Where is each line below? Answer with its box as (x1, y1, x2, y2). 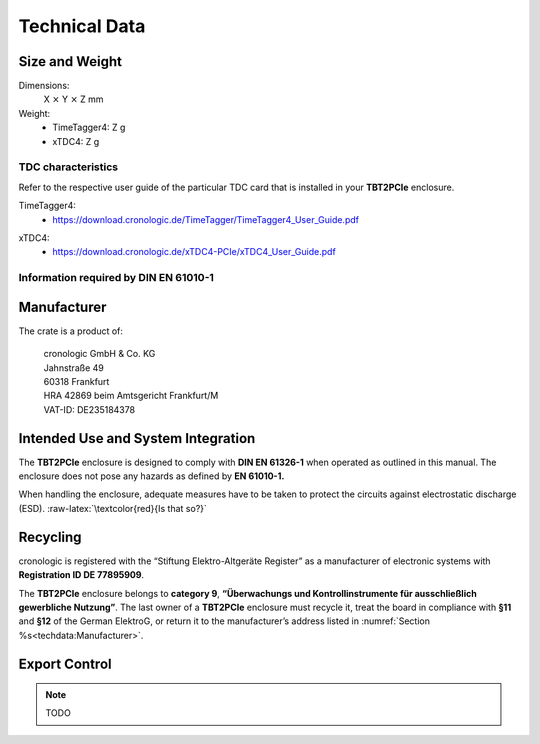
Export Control (18, 655, 112, 672)
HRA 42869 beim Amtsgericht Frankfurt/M (43, 390, 219, 402)
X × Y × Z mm (43, 93, 104, 105)
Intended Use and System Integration (18, 430, 256, 447)
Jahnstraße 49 (43, 361, 104, 374)
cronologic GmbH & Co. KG (43, 348, 156, 360)
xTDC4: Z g (52, 135, 100, 147)
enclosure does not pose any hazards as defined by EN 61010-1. (18, 470, 285, 482)
